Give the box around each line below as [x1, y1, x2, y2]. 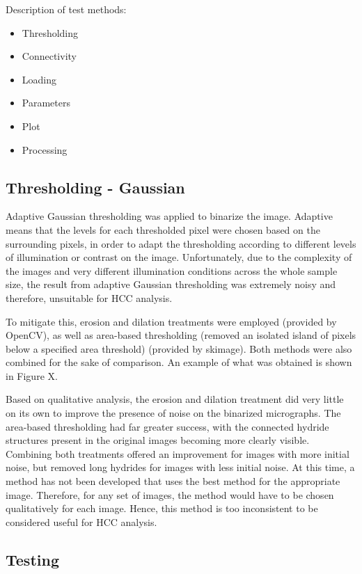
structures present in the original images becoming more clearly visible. [6, 433, 310, 447]
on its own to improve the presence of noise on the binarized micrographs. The [6, 406, 341, 420]
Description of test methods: [6, 2, 127, 16]
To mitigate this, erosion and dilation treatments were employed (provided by [6, 314, 337, 328]
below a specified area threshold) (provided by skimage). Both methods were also [6, 341, 352, 356]
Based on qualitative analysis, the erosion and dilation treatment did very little [6, 392, 344, 406]
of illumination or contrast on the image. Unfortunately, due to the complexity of [6, 250, 352, 264]
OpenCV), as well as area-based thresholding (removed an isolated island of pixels [6, 328, 356, 342]
